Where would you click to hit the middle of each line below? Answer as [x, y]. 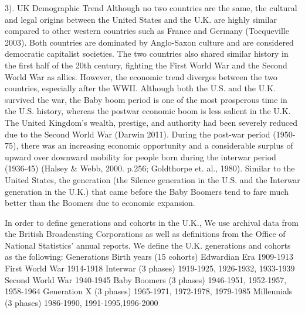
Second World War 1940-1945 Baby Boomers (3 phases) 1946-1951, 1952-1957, [146, 279]
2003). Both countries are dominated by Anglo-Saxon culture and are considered [149, 42]
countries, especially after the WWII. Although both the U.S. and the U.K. [140, 88]
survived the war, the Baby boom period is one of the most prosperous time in [146, 99]
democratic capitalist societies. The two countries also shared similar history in [147, 54]
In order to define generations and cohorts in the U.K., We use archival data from [152, 222]
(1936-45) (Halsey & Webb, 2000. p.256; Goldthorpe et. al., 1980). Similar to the [150, 168]
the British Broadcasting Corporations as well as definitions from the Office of [145, 234]
